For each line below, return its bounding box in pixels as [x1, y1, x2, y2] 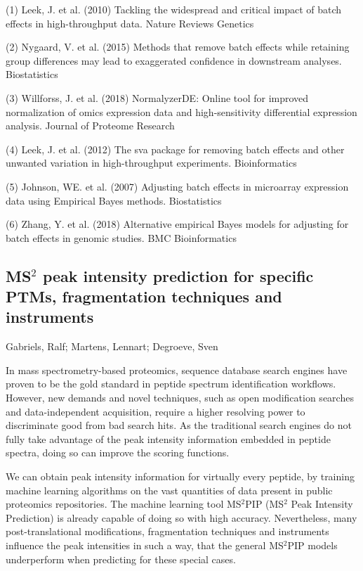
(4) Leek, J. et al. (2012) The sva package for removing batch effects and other [6, 141, 345, 156]
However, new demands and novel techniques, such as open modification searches [6, 390, 354, 405]
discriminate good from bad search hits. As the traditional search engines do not [6, 418, 352, 432]
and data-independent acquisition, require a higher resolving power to [6, 404, 305, 418]
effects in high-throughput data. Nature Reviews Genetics [6, 15, 254, 30]
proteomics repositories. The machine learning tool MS [6, 496, 242, 511]
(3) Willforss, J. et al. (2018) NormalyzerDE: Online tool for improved [6, 90, 309, 105]
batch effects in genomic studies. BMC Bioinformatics [6, 230, 237, 245]
